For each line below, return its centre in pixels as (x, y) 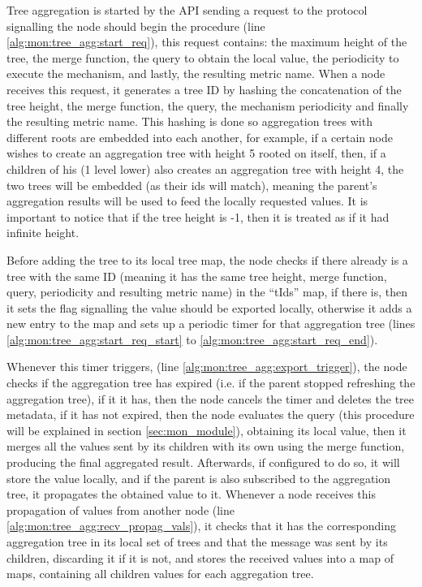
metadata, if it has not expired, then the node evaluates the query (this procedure (211, 414)
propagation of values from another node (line (121, 509)
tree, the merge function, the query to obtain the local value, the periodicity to (203, 57)
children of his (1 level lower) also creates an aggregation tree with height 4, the (205, 168)
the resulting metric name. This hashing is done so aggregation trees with (189, 121)
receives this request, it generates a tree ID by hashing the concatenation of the (204, 89)
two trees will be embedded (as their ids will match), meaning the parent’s (192, 185)
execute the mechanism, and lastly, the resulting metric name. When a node (196, 73)
